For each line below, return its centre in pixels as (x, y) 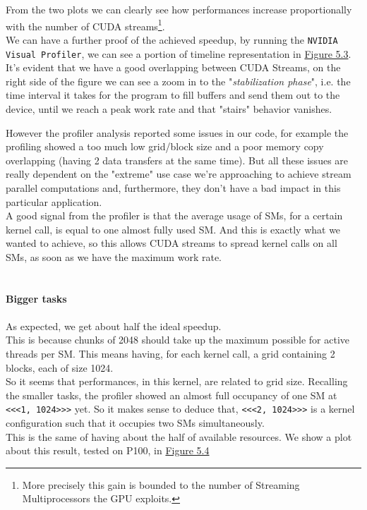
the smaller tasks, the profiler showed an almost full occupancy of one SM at (172, 395)
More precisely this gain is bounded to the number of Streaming (161, 484)
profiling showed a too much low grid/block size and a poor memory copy (165, 146)
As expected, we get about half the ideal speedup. (114, 326)
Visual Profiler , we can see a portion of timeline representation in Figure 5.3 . (179, 53)
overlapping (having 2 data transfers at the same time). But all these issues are (177, 160)
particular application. (54, 201)
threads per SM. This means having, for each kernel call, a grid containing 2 (170, 354)
